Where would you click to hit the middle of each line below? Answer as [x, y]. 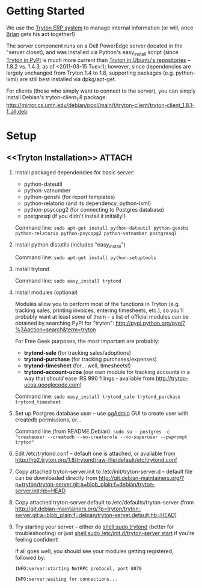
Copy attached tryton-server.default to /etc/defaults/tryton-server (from [104, 503]
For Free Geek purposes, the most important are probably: [87, 341]
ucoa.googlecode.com [52, 385]
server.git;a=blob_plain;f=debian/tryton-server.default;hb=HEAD [95, 515]
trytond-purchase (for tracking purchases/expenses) [90, 360]
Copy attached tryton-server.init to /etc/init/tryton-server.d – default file [104, 472]
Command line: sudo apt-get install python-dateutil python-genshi [102, 227]
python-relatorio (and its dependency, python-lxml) [87, 203]
